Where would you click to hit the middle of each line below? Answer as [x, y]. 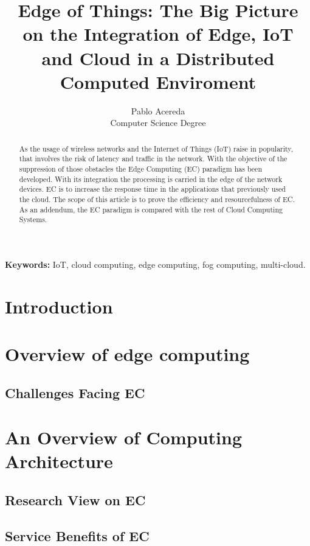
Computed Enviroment [158, 81]
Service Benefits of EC [77, 535]
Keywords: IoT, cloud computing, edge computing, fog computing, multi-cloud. [155, 264]
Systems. [33, 219]
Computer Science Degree [158, 123]
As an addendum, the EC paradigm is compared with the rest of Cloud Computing [151, 209]
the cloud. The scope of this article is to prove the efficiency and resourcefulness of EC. [157, 199]
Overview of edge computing [127, 354]
